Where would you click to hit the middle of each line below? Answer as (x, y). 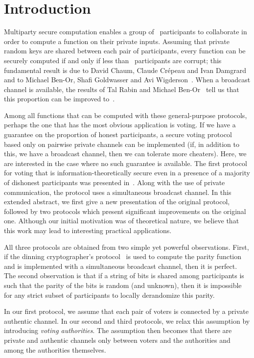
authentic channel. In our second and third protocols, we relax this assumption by (127, 321)
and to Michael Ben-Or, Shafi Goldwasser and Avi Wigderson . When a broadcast (127, 80)
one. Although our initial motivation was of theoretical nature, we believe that (122, 221)
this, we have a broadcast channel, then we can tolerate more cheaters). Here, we (125, 154)
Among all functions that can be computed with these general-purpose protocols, (126, 115)
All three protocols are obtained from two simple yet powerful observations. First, (127, 247)
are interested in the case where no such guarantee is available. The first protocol (126, 163)
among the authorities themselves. (55, 349)
